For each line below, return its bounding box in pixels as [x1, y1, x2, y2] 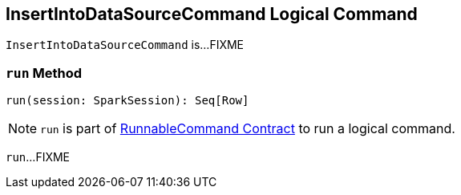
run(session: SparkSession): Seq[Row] [6, 94, 249, 108]
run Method [6, 64, 82, 81]
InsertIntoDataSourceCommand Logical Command [6, 4, 418, 24]
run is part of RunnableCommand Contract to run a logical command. [40, 120, 455, 137]
